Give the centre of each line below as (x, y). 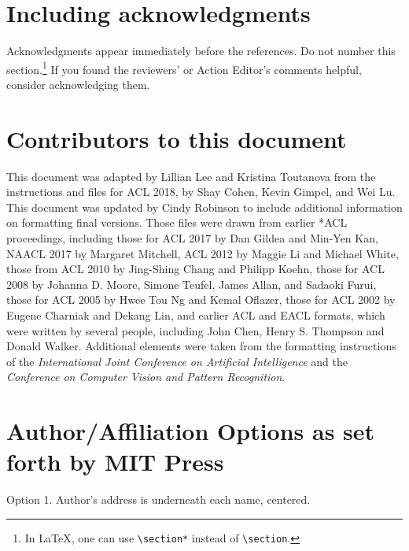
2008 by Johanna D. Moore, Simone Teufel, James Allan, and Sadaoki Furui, (192, 284)
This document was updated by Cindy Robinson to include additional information (204, 207)
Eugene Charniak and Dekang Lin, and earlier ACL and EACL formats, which (196, 315)
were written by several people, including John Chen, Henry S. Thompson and (195, 330)
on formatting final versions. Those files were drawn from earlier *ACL (177, 222)
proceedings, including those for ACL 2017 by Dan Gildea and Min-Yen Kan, (192, 238)
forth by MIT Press (115, 462)
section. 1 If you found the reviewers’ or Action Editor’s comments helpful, (184, 68)
